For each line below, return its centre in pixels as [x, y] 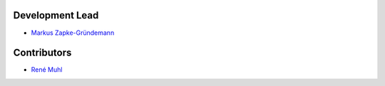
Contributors [42, 53]
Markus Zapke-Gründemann [73, 33]
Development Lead [56, 15]
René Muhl [47, 70]
